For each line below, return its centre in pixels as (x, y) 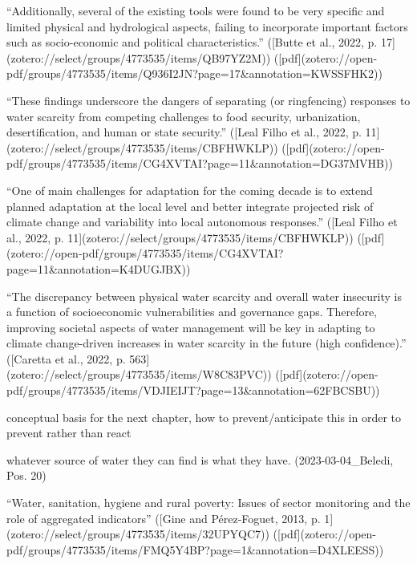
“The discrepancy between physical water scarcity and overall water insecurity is (204, 296)
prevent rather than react (69, 433)
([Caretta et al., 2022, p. (66, 358)
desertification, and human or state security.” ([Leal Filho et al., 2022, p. (184, 132)
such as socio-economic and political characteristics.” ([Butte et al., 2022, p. (192, 42)
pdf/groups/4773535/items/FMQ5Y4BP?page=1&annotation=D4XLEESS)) (195, 549)
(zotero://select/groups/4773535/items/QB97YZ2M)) (139, 57)
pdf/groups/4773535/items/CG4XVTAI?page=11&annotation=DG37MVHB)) (200, 163)
